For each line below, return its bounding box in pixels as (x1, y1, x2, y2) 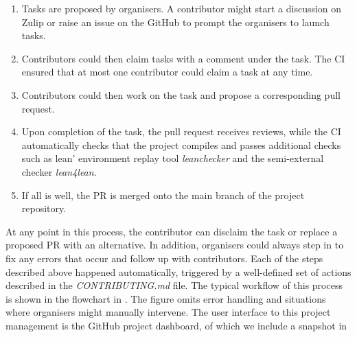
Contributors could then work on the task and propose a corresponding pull (21, 87, 341, 102)
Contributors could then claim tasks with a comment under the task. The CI (21, 51, 345, 65)
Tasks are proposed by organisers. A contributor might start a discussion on (21, 1, 342, 15)
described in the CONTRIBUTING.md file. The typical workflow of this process (5, 278, 343, 292)
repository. (21, 201, 67, 216)
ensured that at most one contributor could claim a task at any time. (21, 65, 313, 79)
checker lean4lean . (21, 164, 97, 178)
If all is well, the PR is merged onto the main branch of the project (21, 187, 305, 202)
